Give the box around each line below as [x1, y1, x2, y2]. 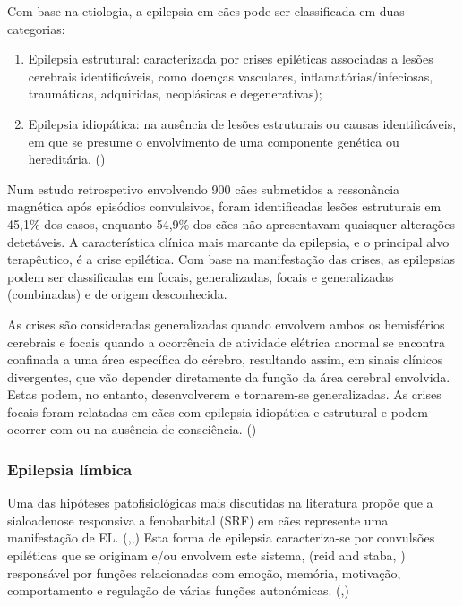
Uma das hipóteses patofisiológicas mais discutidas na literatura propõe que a [7, 493, 433, 512]
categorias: [7, 19, 65, 38]
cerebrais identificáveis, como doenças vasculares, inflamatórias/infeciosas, [28, 66, 433, 85]
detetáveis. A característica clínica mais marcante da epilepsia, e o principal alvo [7, 232, 450, 251]
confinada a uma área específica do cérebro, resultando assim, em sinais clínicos [7, 350, 443, 369]
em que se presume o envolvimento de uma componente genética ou [28, 132, 399, 150]
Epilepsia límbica [7, 457, 133, 480]
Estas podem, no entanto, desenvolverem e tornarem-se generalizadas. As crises [7, 385, 442, 404]
